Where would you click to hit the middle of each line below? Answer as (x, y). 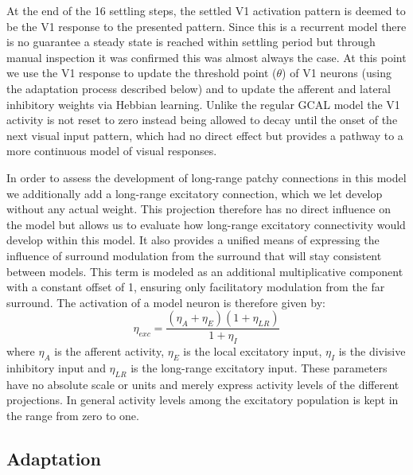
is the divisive (372, 351)
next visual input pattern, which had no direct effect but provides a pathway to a (205, 135)
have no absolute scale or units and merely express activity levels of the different (203, 384)
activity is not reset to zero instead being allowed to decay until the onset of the (202, 120)
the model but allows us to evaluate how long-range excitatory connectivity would (206, 224)
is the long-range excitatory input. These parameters (259, 367)
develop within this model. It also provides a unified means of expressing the (193, 240)
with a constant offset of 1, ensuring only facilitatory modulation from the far (196, 287)
